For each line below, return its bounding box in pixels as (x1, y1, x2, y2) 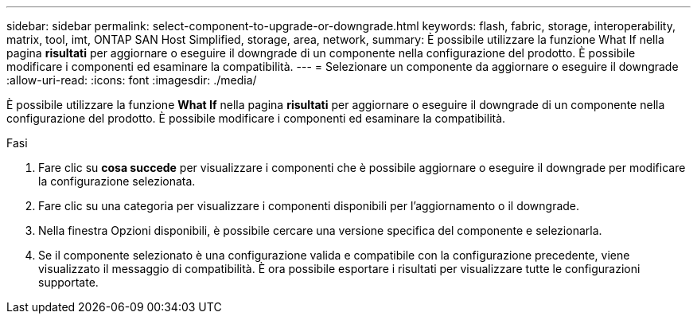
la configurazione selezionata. (38, 174, 196, 188)
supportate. (38, 275, 99, 289)
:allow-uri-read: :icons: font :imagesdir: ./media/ (6, 73, 257, 87)
